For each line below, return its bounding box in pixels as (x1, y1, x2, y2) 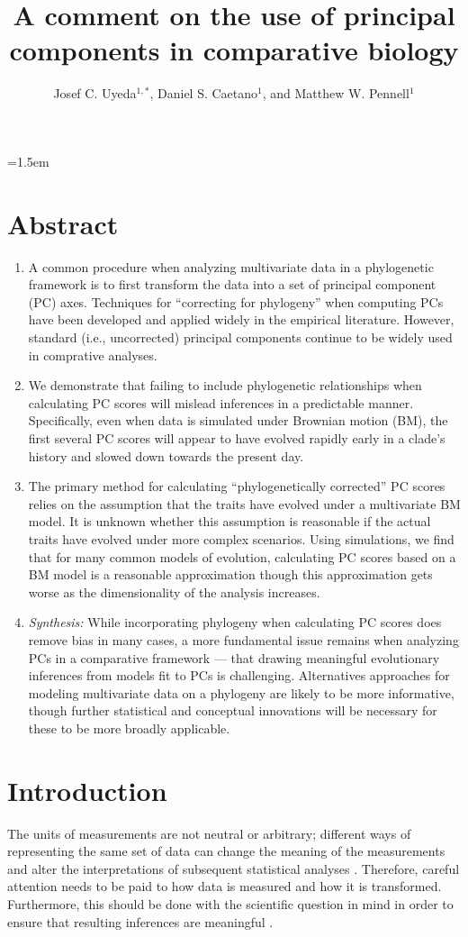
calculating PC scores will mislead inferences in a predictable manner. (28, 393, 414, 412)
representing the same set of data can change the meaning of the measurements (7, 841, 445, 860)
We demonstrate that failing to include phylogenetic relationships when (28, 376, 422, 395)
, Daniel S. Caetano (149, 84, 258, 103)
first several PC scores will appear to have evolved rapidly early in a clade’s (28, 428, 445, 447)
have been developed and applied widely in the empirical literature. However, (28, 310, 454, 329)
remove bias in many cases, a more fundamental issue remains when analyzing (28, 630, 459, 649)
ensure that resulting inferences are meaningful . (7, 912, 274, 931)
